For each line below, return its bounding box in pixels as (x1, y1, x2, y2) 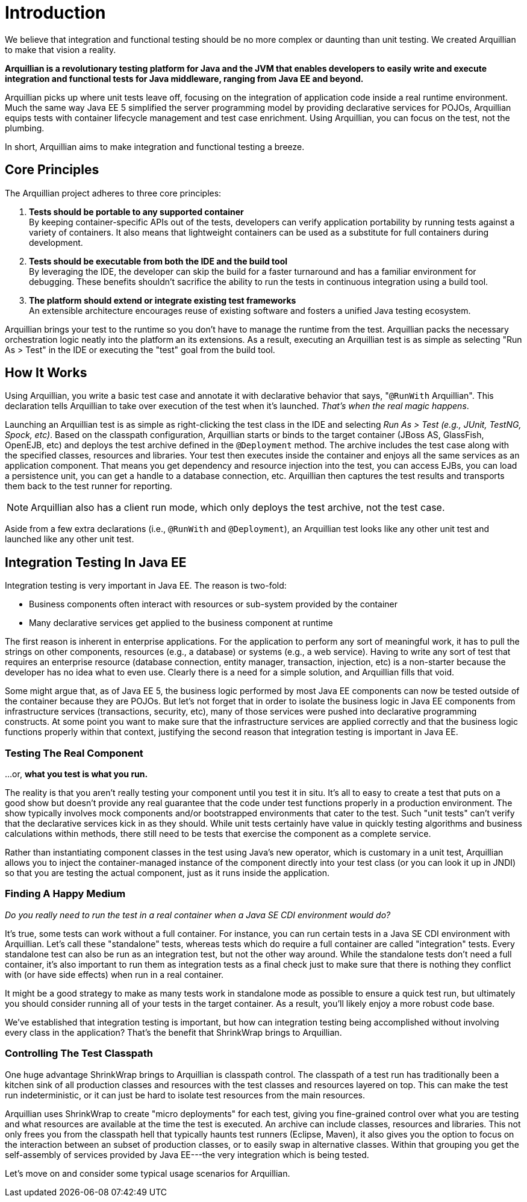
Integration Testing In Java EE (5, 554, 187, 570)
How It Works (5, 365, 87, 381)
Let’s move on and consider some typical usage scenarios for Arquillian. (5, 1168, 290, 1179)
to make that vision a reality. (5, 44, 116, 55)
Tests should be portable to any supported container (29, 206, 244, 217)
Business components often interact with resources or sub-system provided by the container (29, 599, 398, 610)
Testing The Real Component (5, 747, 143, 759)
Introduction (5, 2, 106, 23)
